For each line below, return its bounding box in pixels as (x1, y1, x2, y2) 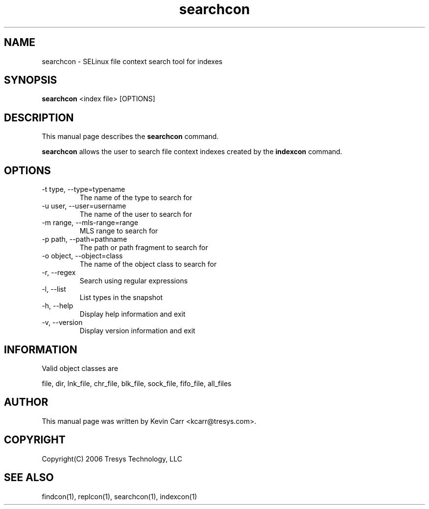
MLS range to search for (79, 227, 158, 235)
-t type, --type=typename (42, 185, 125, 194)
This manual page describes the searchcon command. (42, 132, 219, 141)
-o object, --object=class (42, 252, 123, 260)
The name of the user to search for (79, 210, 192, 219)
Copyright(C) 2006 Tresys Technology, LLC (42, 454, 182, 463)
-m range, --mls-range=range (42, 218, 139, 227)
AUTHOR (4, 396, 48, 409)
